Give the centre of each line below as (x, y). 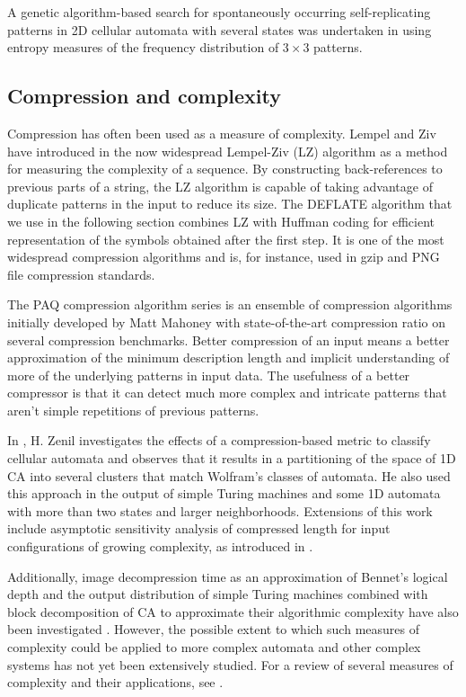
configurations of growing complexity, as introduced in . (160, 546)
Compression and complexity (145, 96)
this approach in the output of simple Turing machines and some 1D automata (224, 493)
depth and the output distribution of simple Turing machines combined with (218, 594)
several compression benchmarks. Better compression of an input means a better (229, 340)
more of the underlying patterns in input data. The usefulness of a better (209, 375)
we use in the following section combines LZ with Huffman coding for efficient (221, 221)
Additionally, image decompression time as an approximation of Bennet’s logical (228, 576)
